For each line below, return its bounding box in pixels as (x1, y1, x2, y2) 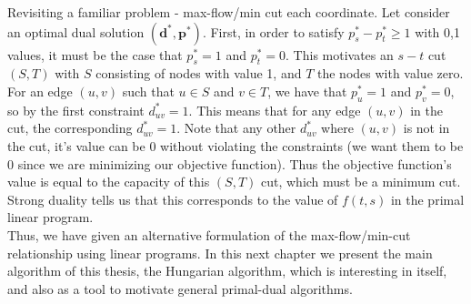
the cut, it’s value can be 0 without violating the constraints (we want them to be (7, 136, 464, 155)
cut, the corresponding (7, 118, 133, 137)
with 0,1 (415, 22, 460, 41)
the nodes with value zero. (317, 64, 464, 83)
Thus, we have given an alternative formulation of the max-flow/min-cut (7, 225, 411, 244)
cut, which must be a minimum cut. (261, 172, 461, 191)
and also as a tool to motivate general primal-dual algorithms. (7, 279, 353, 298)
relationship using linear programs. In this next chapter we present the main (7, 243, 433, 262)
